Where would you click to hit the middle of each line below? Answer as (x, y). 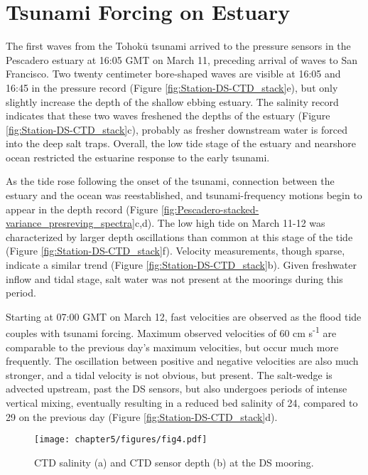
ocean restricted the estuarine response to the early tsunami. (138, 157)
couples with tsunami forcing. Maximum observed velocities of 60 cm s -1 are (171, 332)
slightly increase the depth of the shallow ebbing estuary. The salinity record (172, 101)
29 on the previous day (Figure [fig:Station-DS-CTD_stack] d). (142, 416)
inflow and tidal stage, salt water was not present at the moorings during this (174, 278)
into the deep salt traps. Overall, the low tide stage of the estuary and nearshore (181, 143)
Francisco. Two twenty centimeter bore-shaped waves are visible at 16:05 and (173, 74)
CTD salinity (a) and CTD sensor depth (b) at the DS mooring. (174, 462)
